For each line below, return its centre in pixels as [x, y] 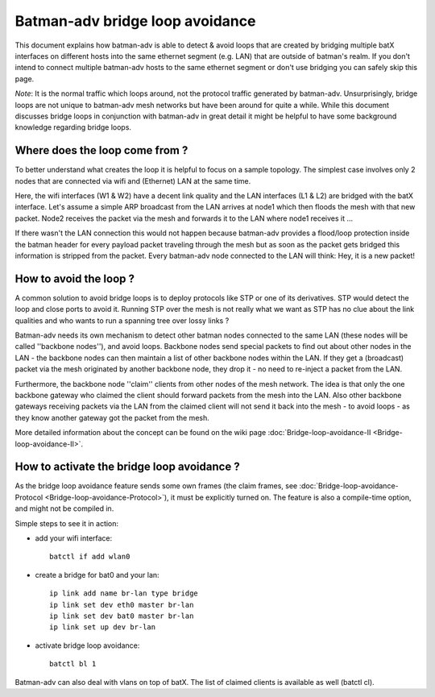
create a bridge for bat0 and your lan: [97, 575]
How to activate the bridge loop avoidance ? [128, 467]
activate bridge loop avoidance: [87, 645]
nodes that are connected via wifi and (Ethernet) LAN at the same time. [133, 180]
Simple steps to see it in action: [67, 523]
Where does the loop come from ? [101, 150]
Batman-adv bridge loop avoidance [135, 21]
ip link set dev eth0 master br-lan [122, 605]
